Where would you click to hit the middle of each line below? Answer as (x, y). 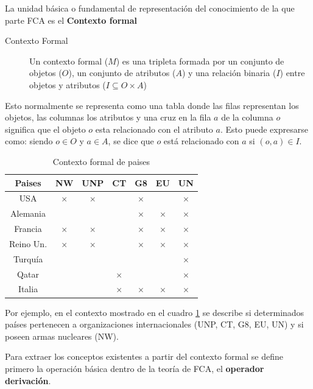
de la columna (247, 117)
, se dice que (131, 141)
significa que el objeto (45, 129)
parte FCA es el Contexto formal (71, 20)
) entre (292, 73)
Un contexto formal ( (69, 61)
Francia (28, 229)
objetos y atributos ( (68, 84)
